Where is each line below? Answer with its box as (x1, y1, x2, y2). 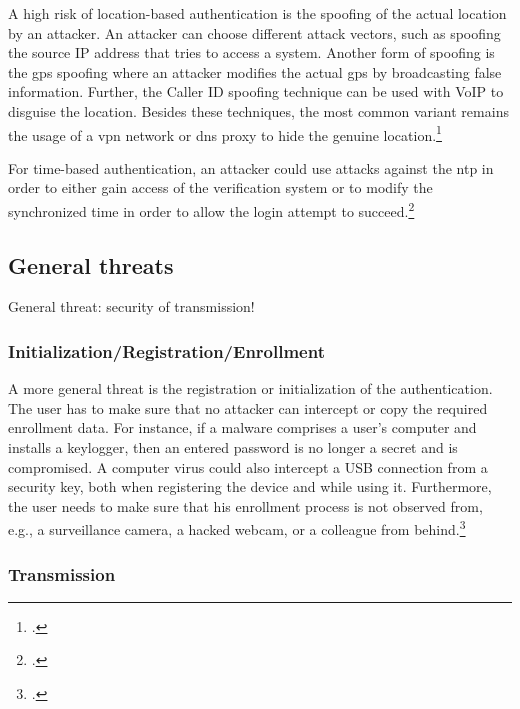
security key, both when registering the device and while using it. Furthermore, (8, 476, 492, 497)
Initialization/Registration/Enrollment (8, 338, 325, 363)
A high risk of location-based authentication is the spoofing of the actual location (8, 3, 507, 23)
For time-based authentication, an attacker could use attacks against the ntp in (8, 157, 494, 178)
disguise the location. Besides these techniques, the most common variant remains (8, 100, 509, 121)
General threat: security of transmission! (8, 296, 255, 317)
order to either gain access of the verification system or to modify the (8, 177, 433, 198)
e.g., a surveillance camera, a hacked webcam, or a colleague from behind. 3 (8, 516, 466, 540)
